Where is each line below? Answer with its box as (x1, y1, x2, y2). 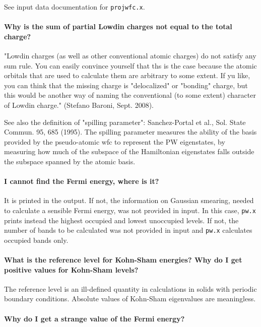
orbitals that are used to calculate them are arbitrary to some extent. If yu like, (4, 70, 250, 81)
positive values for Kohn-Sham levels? (4, 264, 139, 275)
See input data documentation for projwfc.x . (4, 2, 145, 12)
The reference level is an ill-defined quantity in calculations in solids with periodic (4, 283, 257, 294)
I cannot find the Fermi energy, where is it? (4, 176, 159, 186)
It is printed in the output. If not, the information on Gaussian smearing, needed (4, 195, 254, 206)
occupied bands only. (4, 234, 69, 245)
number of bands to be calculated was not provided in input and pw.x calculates (4, 225, 252, 235)
